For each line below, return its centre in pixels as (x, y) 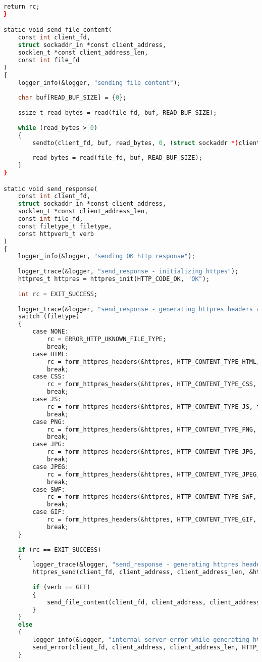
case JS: (47, 399)
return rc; (22, 7)
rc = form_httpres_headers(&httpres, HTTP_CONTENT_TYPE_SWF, (152, 497)
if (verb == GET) (61, 587)
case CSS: (49, 377)
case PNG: (49, 422)
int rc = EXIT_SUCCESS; (58, 294)
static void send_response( (51, 189)
